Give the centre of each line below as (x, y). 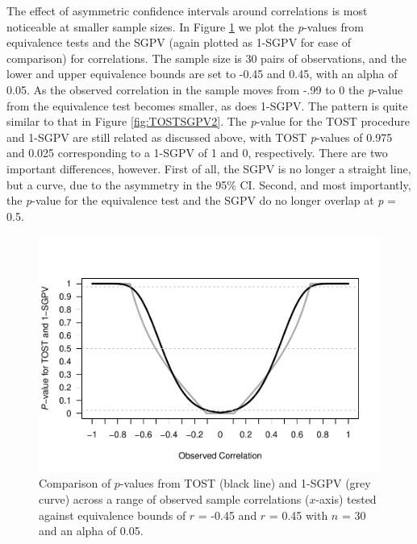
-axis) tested (346, 499)
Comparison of (75, 483)
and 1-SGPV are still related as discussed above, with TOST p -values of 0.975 (200, 137)
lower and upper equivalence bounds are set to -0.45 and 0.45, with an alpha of (202, 74)
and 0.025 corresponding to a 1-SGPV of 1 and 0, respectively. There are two (197, 153)
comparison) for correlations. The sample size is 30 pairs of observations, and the (206, 58)
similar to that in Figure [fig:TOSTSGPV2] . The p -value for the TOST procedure (208, 121)
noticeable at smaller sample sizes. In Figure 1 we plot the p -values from (185, 26)
